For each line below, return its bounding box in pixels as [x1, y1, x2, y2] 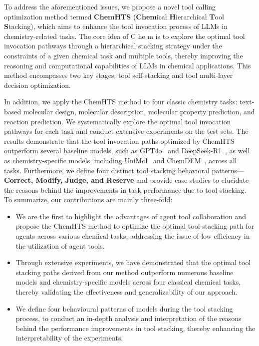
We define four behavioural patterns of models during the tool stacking [15, 303, 233, 314]
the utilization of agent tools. [15, 240, 105, 251]
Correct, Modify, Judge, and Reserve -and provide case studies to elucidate [4, 175, 249, 185]
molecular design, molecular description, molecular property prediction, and [23, 106, 255, 116]
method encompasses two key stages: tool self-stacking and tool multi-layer [4, 70, 233, 80]
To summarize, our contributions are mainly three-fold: [4, 194, 173, 205]
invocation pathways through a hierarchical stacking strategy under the [4, 40, 222, 51]
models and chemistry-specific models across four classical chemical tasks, [15, 277, 241, 287]
